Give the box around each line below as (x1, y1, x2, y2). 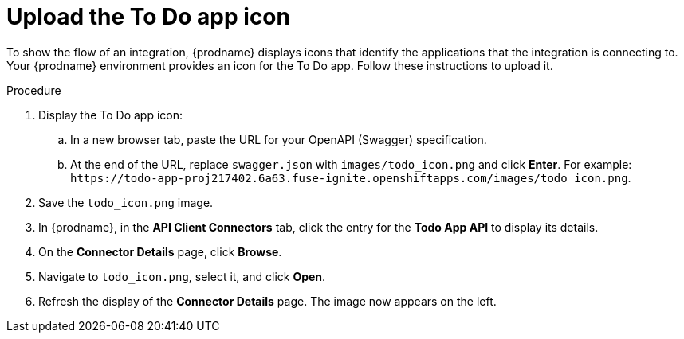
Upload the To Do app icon (6, 3, 290, 30)
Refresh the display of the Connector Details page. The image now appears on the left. (38, 294, 497, 308)
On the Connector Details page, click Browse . (38, 244, 282, 259)
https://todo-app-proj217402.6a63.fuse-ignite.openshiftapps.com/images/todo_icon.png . (70, 170, 631, 185)
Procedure (6, 83, 61, 97)
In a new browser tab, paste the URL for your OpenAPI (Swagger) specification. (70, 132, 487, 146)
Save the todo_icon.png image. (38, 195, 214, 209)
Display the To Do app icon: (38, 107, 183, 122)
